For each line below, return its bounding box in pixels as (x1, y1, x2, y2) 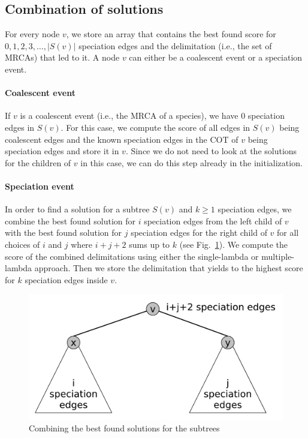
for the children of (5, 156, 71, 169)
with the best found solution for (5, 226, 122, 239)
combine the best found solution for (5, 214, 135, 227)
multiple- (261, 250, 295, 262)
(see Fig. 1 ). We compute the (179, 238, 288, 250)
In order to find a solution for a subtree (5, 203, 150, 215)
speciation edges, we (218, 203, 292, 215)
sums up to (129, 238, 170, 250)
